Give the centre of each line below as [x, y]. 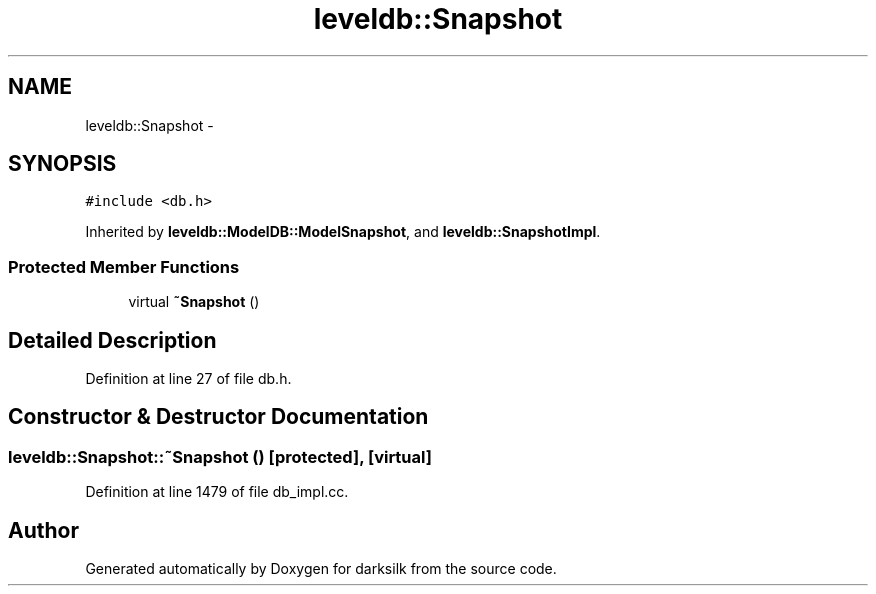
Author [43, 530]
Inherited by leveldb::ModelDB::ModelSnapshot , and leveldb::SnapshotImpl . [343, 232]
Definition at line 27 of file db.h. [188, 379]
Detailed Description [112, 340]
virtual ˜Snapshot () [194, 302]
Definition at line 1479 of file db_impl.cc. [217, 492]
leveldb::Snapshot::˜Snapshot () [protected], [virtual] [220, 456]
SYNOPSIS [62, 164]
